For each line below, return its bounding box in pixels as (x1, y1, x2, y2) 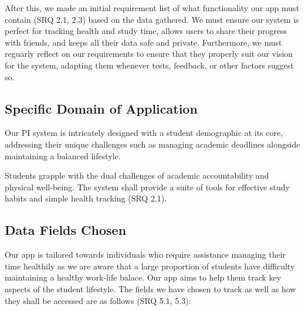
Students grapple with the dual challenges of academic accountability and (5, 169, 269, 182)
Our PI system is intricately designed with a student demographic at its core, (5, 127, 283, 139)
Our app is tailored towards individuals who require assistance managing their (5, 248, 286, 261)
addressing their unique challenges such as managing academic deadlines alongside (5, 138, 300, 150)
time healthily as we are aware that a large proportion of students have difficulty (5, 259, 295, 272)
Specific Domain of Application (5, 99, 198, 117)
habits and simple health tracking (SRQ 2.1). (5, 192, 167, 204)
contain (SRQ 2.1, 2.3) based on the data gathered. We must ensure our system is (5, 13, 299, 25)
